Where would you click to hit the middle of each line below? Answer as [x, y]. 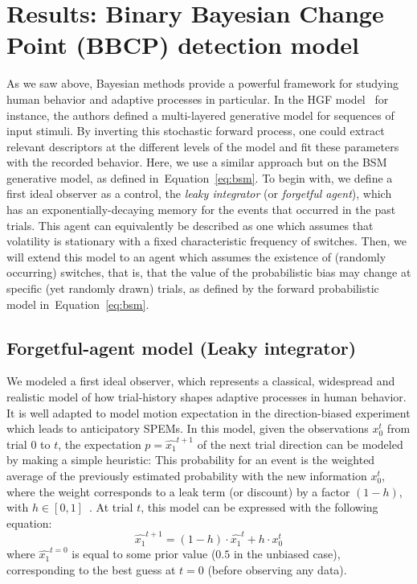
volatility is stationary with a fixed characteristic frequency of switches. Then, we [206, 241]
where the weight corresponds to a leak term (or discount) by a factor [178, 491]
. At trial [111, 507]
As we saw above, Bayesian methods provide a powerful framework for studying [203, 83]
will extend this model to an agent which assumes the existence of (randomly [196, 256]
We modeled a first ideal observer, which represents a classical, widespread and [201, 381]
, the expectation [100, 444]
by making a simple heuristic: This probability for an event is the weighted [191, 460]
